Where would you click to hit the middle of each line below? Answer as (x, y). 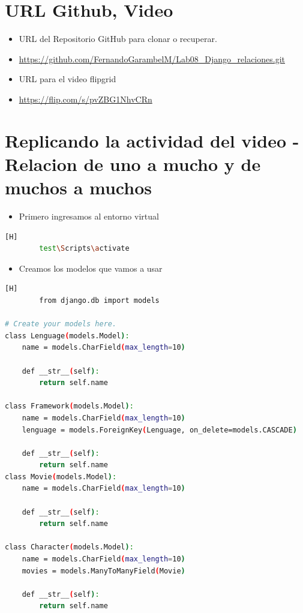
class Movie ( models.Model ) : (61, 477)
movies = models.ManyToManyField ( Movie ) (103, 571)
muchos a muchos (78, 187)
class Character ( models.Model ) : (69, 547)
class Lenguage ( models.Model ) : (67, 336)
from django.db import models (99, 300)
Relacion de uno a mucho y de (133, 163)
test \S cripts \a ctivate (84, 249)
